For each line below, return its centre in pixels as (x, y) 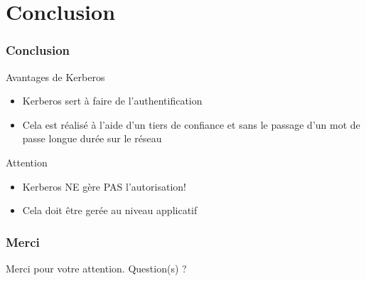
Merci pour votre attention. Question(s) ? (96, 268)
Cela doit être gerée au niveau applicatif (110, 210)
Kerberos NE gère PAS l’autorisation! (104, 186)
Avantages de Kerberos (55, 76)
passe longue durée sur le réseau (92, 138)
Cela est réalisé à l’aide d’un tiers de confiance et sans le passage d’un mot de (191, 124)
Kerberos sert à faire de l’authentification (112, 101)
